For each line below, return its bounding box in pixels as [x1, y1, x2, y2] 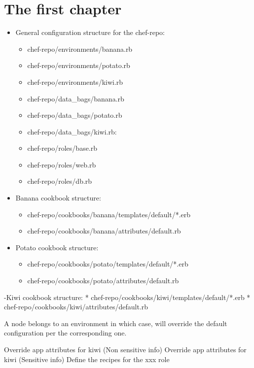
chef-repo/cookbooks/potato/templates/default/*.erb [27, 259, 188, 269]
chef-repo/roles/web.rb [27, 159, 96, 169]
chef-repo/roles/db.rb [27, 176, 92, 186]
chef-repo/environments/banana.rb [27, 43, 133, 54]
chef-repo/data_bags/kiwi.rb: [27, 126, 117, 136]
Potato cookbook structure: [15, 242, 99, 252]
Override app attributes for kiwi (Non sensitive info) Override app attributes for [4, 344, 247, 354]
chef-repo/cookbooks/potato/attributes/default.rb [27, 275, 179, 286]
